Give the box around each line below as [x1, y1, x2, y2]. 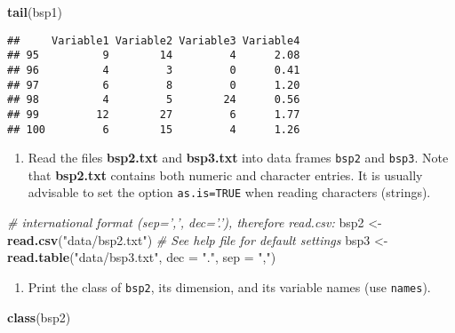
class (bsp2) [7, 307, 71, 326]
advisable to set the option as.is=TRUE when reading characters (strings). [28, 183, 431, 202]
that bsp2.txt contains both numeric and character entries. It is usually [28, 165, 423, 184]
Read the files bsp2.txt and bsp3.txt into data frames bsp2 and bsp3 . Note [28, 148, 449, 167]
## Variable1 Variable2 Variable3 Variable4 [7, 34, 300, 47]
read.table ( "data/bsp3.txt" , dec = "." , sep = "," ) [7, 248, 276, 266]
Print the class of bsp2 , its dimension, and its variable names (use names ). [28, 277, 431, 296]
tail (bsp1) [7, 3, 63, 20]
